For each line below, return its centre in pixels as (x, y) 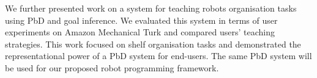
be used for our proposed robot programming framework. (112, 67)
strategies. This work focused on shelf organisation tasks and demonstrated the (153, 44)
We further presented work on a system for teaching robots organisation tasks (151, 8)
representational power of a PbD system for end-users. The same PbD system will (158, 56)
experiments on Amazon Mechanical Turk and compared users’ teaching (140, 32)
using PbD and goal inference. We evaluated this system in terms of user (141, 20)
